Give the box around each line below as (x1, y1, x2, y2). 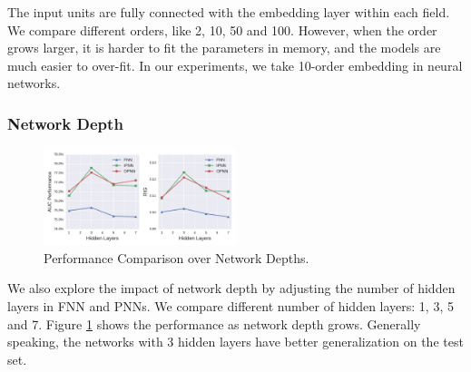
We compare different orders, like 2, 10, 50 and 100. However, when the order (7, 20, 437, 39)
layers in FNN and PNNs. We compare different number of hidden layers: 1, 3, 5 (7, 296, 454, 315)
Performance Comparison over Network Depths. (44, 248, 309, 267)
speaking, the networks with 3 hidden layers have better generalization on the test (7, 332, 464, 351)
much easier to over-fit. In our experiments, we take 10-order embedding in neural (7, 55, 463, 74)
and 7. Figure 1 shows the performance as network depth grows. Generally (7, 314, 421, 333)
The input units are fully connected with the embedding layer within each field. (7, 3, 450, 21)
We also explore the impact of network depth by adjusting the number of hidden (7, 279, 456, 298)
